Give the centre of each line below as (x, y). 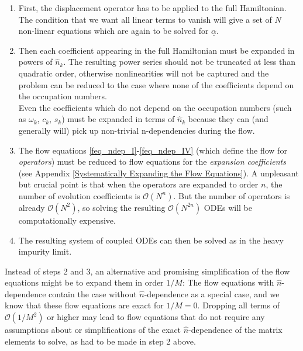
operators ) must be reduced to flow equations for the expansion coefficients (152, 161)
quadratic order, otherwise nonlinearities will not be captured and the (144, 73)
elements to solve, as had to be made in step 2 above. (100, 341)
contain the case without (93, 293)
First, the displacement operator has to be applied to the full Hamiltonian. (152, 8)
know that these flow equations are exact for (84, 305)
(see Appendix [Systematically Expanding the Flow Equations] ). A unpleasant (159, 173)
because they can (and (228, 119)
